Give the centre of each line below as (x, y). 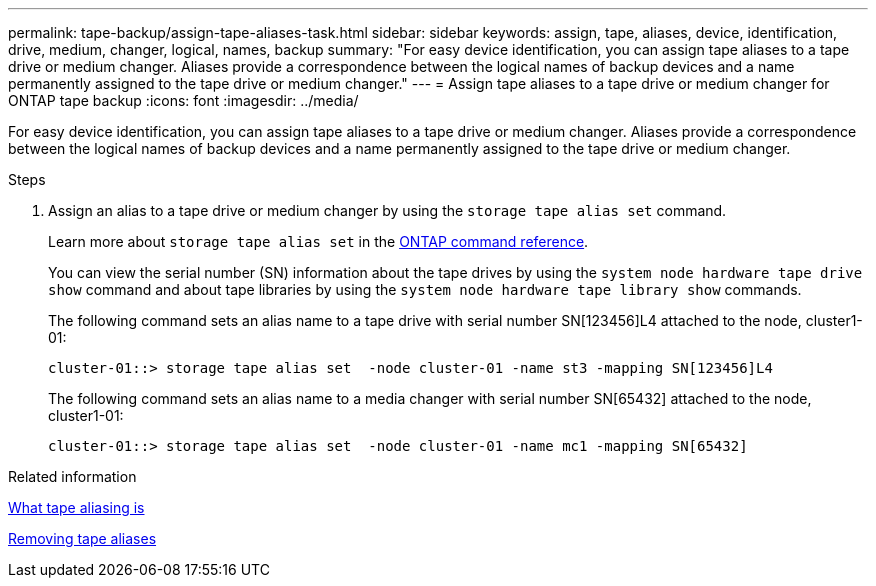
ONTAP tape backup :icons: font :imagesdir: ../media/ (183, 100)
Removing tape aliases (82, 538)
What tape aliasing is (76, 507)
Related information (72, 476)
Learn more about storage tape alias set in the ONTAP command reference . (318, 241)
